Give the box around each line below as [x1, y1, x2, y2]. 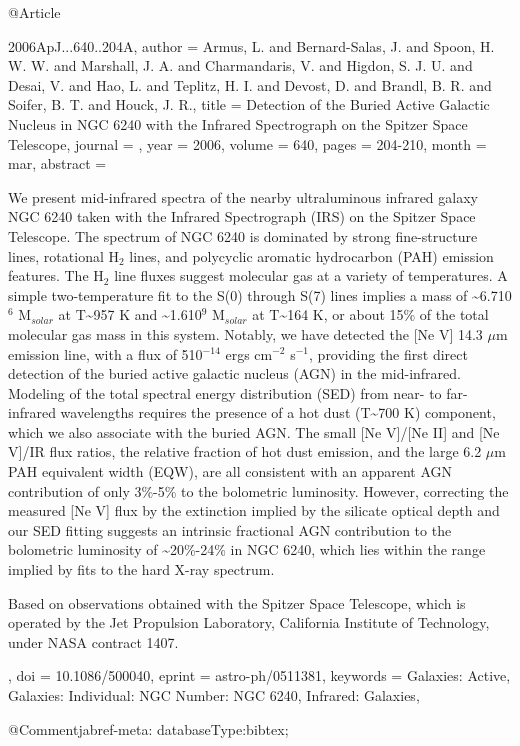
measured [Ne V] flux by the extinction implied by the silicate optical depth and [8, 500, 500, 521]
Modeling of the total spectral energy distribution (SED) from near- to [8, 382, 442, 403]
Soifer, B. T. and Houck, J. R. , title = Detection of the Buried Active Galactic [8, 94, 490, 115]
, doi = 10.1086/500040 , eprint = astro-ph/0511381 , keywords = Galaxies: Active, [8, 665, 511, 686]
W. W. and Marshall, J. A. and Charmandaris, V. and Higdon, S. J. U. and [8, 55, 473, 76]
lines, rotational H [8, 245, 119, 266]
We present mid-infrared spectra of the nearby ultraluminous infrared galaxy [8, 186, 478, 207]
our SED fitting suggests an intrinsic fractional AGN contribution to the [8, 519, 452, 540]
